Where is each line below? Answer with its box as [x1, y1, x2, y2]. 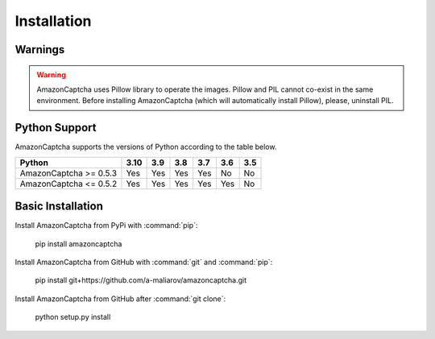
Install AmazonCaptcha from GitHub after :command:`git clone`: [14, 294, 226, 304]
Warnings [14, 43, 65, 56]
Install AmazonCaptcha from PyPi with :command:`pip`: [14, 221, 198, 230]
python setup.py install [35, 312, 111, 322]
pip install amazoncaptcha [35, 238, 122, 249]
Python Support [14, 121, 97, 134]
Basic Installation [14, 200, 104, 213]
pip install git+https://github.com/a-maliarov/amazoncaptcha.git [35, 275, 247, 285]
